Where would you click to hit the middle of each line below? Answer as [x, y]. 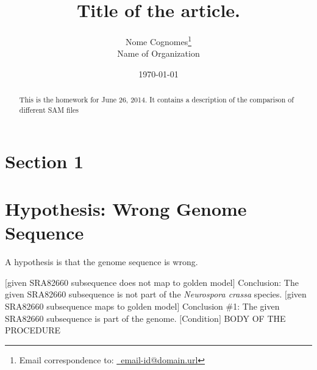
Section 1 [45, 161]
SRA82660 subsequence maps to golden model [91, 306]
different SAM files [49, 110]
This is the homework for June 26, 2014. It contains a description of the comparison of [156, 100]
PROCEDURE [33, 330]
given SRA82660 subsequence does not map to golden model [120, 282]
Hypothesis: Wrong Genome [126, 209]
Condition [200, 318]
